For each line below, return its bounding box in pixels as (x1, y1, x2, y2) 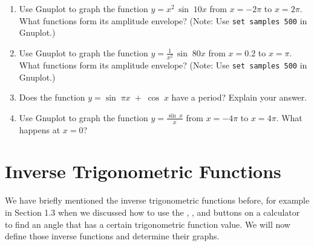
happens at (19, 123, 61, 136)
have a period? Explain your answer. (171, 91, 307, 104)
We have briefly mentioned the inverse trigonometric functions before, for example (5, 194, 310, 207)
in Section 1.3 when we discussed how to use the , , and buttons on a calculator (5, 205, 300, 218)
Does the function (19, 91, 85, 104)
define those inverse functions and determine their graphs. (5, 230, 220, 242)
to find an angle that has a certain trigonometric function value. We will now (5, 218, 290, 230)
